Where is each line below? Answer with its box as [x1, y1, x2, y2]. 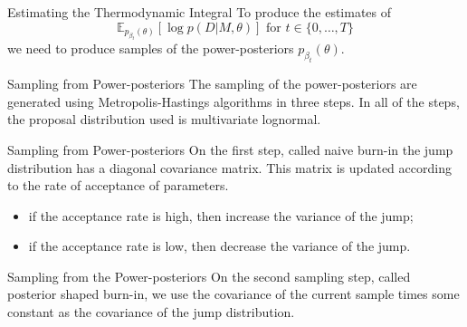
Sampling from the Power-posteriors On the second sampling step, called [7, 266, 411, 285]
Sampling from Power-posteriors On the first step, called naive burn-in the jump [7, 139, 453, 159]
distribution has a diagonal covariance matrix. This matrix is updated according [7, 158, 452, 177]
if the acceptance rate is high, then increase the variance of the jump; [28, 206, 414, 225]
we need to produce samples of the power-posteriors [7, 39, 294, 58]
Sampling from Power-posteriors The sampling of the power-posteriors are [7, 74, 417, 93]
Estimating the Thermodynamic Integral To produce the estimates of [7, 3, 392, 21]
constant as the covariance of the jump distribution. [7, 303, 295, 322]
